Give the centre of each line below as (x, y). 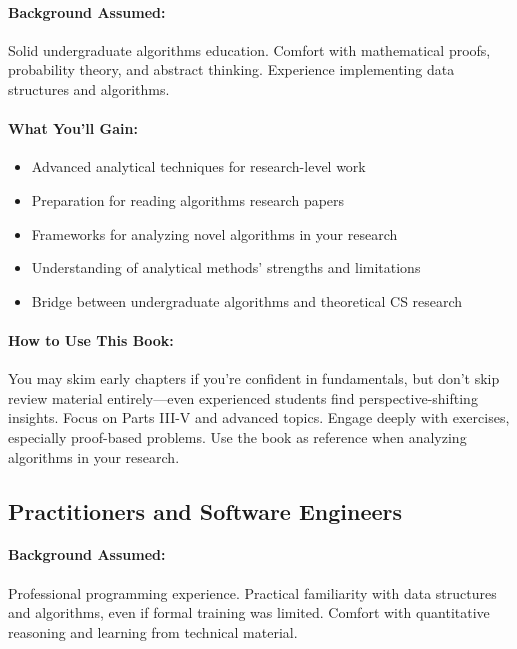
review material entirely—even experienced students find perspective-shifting (243, 397)
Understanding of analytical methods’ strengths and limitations (226, 267)
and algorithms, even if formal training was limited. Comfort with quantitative (249, 612)
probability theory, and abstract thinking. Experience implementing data (231, 69)
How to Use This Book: (91, 339)
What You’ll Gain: (73, 128)
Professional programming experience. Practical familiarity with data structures (252, 592)
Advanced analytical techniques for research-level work (198, 166)
